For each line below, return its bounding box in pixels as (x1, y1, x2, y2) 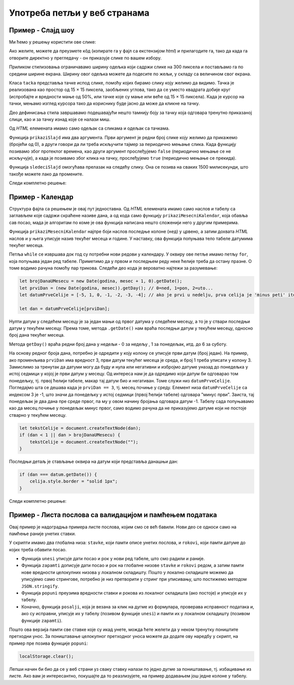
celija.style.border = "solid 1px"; (29, 479, 118, 484)
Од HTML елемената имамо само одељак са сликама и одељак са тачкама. (9, 125, 170, 131)
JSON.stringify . (21, 583, 59, 589)
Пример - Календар (9, 193, 73, 201)
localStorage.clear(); (19, 654, 74, 659)
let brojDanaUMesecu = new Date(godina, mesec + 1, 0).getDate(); (19, 278, 182, 284)
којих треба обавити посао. (9, 546, 67, 552)
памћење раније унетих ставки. (9, 531, 76, 537)
